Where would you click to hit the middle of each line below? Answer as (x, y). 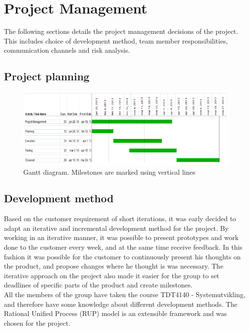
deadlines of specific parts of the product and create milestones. (98, 285)
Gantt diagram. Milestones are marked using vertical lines (109, 172)
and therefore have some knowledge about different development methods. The (121, 304)
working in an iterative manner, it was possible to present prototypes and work (121, 237)
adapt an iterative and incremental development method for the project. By (116, 228)
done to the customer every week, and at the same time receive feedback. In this (123, 247)
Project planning (47, 76)
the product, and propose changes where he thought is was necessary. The (114, 266)
